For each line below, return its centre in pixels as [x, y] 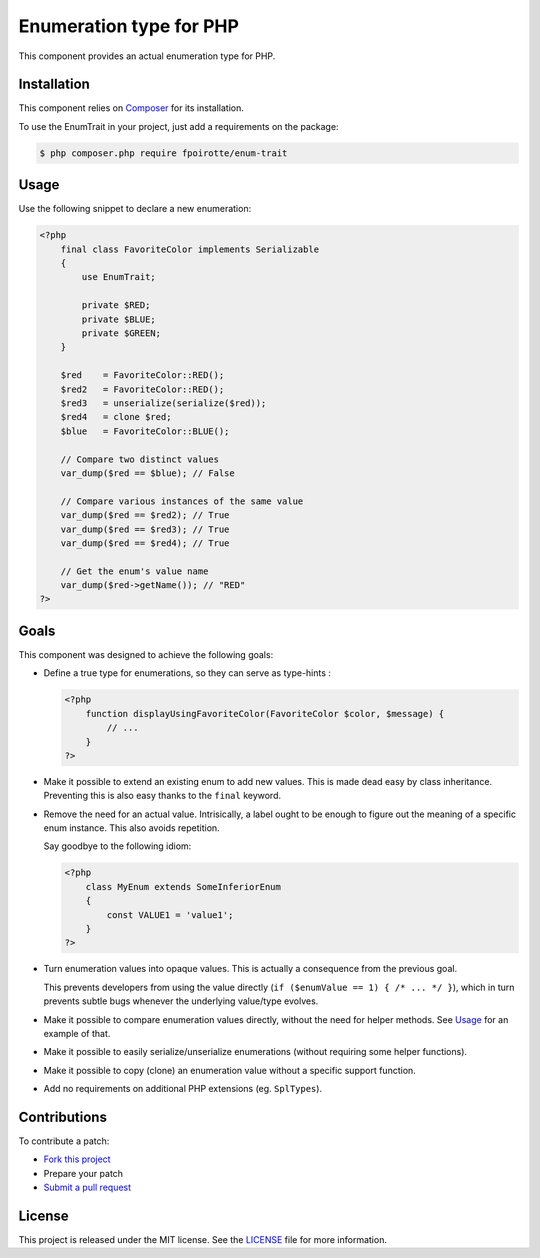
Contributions [62, 1116]
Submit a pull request [87, 1187]
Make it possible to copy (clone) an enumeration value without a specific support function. [230, 1070]
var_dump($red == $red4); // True [145, 543]
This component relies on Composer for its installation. [131, 108]
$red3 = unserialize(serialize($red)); [163, 403]
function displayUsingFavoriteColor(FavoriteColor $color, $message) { [265, 713]
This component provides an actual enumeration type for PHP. [147, 56]
